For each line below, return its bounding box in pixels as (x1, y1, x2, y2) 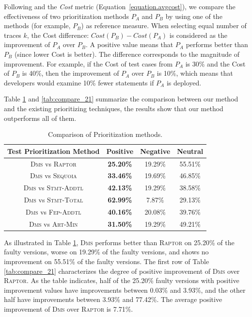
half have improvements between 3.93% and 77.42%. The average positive (4, 294, 222, 304)
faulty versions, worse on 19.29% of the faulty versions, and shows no (4, 247, 209, 257)
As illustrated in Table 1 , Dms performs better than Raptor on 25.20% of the (4, 237, 235, 247)
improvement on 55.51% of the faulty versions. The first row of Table (4, 256, 209, 267)
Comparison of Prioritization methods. (48, 129, 163, 139)
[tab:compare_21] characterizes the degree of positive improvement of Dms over (4, 266, 240, 276)
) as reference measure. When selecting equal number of (81, 20, 247, 31)
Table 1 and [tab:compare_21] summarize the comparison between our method (4, 94, 238, 104)
